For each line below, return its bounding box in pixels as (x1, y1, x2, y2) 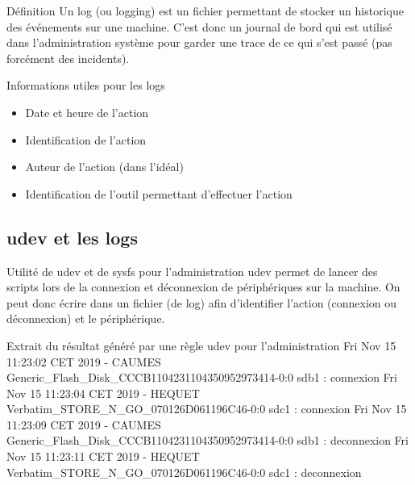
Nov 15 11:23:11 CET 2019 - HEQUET (6, 448, 200, 465)
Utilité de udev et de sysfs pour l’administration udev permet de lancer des (6, 262, 378, 279)
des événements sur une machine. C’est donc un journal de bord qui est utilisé (6, 18, 392, 35)
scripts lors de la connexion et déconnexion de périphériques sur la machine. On (6, 278, 400, 295)
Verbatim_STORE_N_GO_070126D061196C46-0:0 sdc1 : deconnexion (6, 463, 362, 480)
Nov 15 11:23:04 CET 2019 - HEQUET (6, 384, 200, 401)
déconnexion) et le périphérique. (6, 310, 165, 327)
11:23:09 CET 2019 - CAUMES (6, 416, 161, 433)
